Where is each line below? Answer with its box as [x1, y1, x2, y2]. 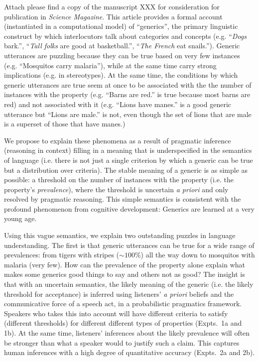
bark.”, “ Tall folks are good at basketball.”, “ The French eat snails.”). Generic [4, 40, 240, 51]
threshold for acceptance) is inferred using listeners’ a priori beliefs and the [4, 288, 234, 299]
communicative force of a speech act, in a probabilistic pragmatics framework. [4, 298, 242, 309]
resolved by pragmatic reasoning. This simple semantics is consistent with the [4, 194, 241, 204]
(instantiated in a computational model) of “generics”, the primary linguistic [4, 21, 238, 31]
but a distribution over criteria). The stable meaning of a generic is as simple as [4, 164, 248, 175]
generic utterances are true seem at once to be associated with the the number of [4, 79, 252, 90]
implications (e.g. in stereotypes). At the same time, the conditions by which [4, 70, 238, 80]
